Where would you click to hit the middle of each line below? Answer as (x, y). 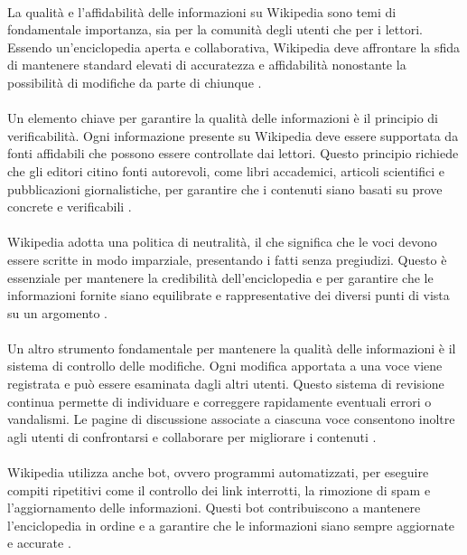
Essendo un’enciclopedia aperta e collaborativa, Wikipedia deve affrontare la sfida (234, 47)
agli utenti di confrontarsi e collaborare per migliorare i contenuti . (192, 436)
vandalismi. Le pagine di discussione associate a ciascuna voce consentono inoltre (231, 419)
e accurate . (39, 543)
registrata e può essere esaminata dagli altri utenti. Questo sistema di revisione (226, 384)
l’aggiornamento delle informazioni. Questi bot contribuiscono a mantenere (214, 508)
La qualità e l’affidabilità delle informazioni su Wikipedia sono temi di (202, 11)
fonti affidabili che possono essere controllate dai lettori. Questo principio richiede (233, 153)
